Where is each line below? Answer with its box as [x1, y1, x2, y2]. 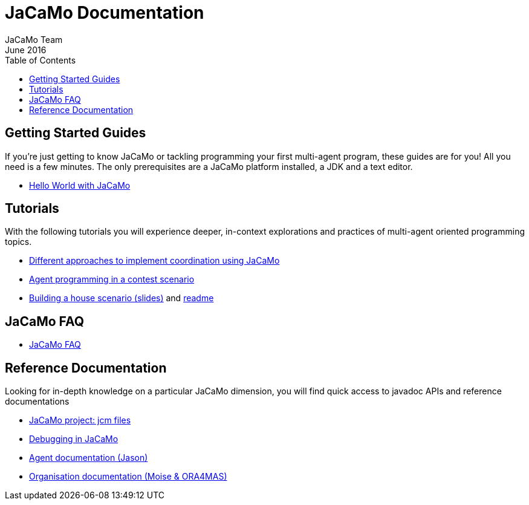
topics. [5, 236, 32, 247]
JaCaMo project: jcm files [29, 415, 131, 426]
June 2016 [5, 44, 47, 55]
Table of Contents [5, 54, 76, 65]
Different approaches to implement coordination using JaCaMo [29, 255, 280, 266]
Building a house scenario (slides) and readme [29, 293, 214, 304]
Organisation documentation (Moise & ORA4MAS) [29, 471, 227, 482]
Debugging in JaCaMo [29, 434, 118, 445]
